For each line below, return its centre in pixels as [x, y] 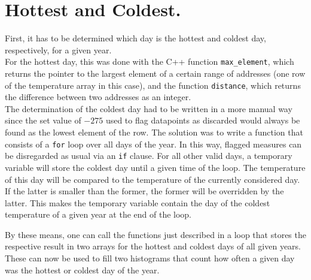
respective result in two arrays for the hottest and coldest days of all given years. [153, 246]
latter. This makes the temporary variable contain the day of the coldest [138, 202]
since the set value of [43, 120]
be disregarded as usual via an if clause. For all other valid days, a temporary [149, 156]
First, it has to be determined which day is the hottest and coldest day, [135, 38]
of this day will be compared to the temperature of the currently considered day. [153, 179]
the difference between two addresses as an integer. [98, 97]
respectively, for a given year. [58, 49]
